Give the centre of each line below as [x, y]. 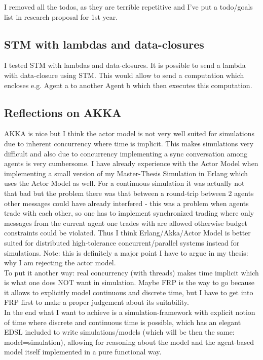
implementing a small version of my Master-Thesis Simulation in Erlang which [126, 173]
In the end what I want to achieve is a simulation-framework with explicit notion [130, 312]
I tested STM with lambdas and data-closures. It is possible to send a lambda [125, 65]
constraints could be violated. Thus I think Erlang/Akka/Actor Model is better [127, 233]
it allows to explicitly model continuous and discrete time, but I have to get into [129, 292]
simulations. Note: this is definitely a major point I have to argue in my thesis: [126, 252]
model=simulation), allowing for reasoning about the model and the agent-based [129, 342]
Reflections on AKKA [63, 112]
